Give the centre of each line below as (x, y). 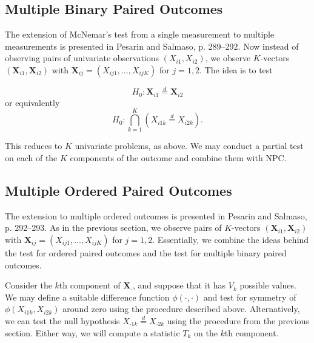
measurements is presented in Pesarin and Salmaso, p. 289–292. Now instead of (152, 46)
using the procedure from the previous (238, 320)
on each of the (31, 157)
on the (206, 332)
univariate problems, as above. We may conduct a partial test (189, 146)
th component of (90, 285)
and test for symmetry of (250, 297)
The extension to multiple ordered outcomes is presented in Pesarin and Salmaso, (156, 215)
